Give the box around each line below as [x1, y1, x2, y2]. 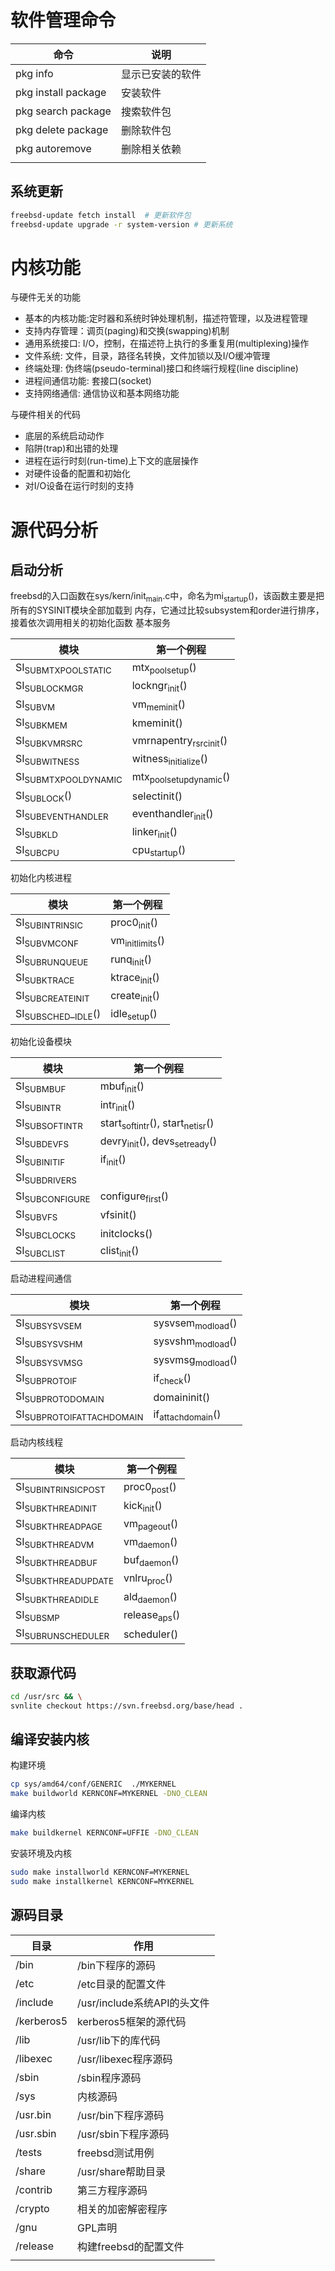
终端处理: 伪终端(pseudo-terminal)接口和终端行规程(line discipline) [24, 362, 299, 375]
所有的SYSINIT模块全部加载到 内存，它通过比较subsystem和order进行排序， [10, 604, 325, 616]
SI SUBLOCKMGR [15, 679, 84, 695]
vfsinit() [99, 1208, 137, 1222]
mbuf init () [99, 1079, 145, 1095]
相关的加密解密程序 [77, 2202, 168, 2216]
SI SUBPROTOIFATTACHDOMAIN [15, 1407, 144, 1423]
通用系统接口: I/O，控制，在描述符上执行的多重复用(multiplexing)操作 [24, 337, 310, 350]
